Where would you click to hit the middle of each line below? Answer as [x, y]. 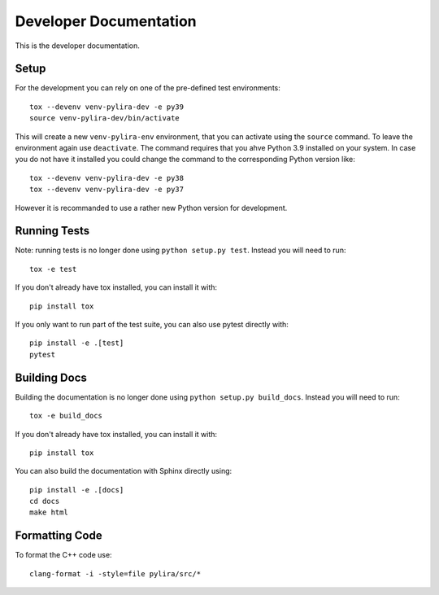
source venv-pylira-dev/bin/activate [105, 118]
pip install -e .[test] [77, 343]
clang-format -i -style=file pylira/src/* [115, 573]
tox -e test [53, 269]
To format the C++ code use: [64, 555]
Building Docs [51, 377]
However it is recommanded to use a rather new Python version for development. [151, 208]
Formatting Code [59, 536]
